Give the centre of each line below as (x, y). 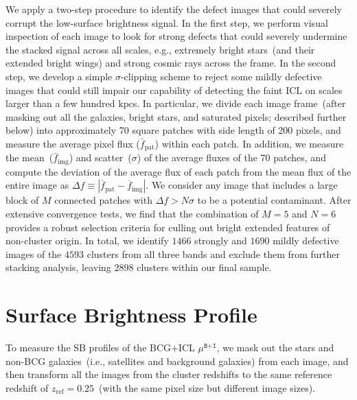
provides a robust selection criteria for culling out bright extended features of (168, 227)
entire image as (37, 185)
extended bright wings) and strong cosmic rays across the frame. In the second (171, 63)
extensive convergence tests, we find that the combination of (132, 214)
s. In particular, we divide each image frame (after (239, 103)
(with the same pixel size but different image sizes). (207, 387)
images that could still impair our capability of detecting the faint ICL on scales (174, 90)
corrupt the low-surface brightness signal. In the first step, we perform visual (167, 22)
